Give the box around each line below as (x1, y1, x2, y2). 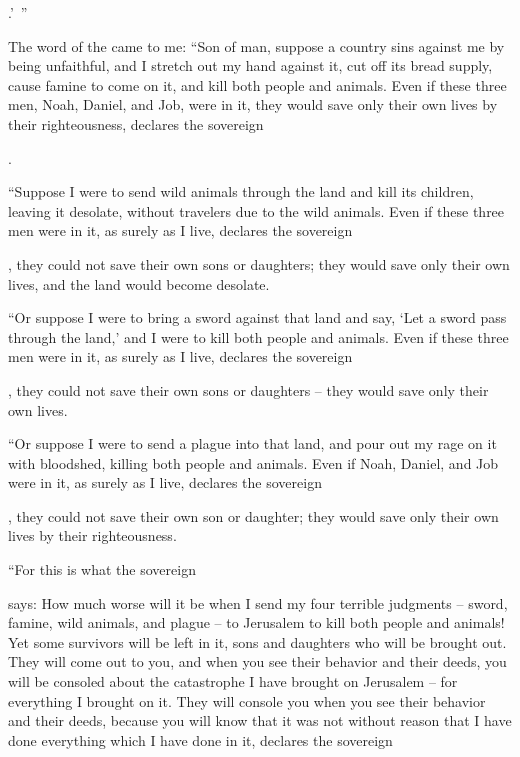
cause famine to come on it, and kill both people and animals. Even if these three (8, 74, 507, 95)
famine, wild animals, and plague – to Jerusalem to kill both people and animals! (8, 612, 505, 633)
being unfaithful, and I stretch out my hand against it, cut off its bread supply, (8, 55, 493, 76)
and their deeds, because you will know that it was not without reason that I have (8, 710, 512, 731)
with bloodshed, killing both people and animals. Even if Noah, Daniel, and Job (8, 452, 499, 473)
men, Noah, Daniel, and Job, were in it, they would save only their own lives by (8, 94, 498, 115)
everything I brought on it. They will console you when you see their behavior (8, 690, 486, 711)
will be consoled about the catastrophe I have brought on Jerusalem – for (8, 671, 458, 692)
